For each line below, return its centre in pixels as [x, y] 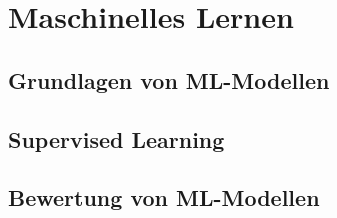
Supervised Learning [116, 138]
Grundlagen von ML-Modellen [169, 79]
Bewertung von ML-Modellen [164, 197]
